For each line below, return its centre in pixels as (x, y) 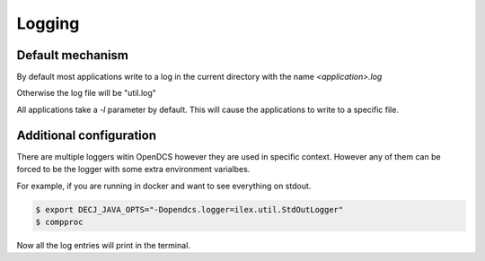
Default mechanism (73, 55)
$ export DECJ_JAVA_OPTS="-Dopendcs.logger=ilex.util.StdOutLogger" (190, 209)
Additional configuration (87, 135)
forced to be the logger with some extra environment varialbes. (133, 170)
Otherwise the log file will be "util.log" (87, 93)
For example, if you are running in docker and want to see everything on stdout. (164, 186)
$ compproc (59, 222)
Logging (48, 23)
